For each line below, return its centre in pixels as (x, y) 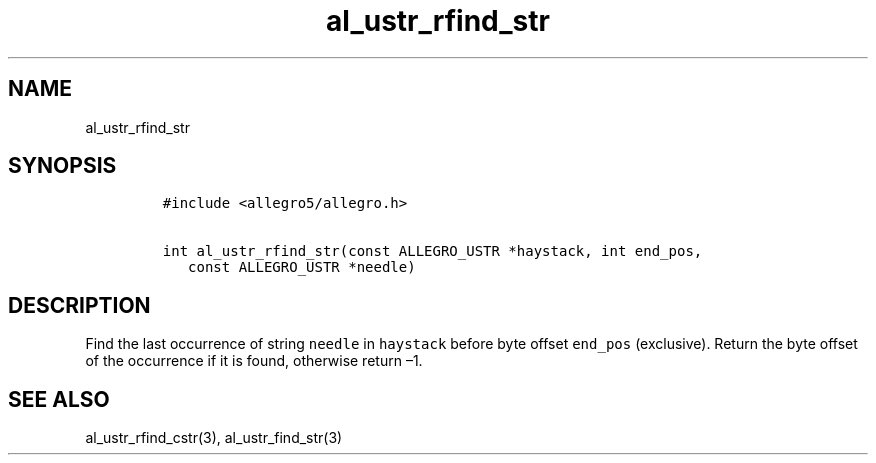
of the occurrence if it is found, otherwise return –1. (254, 361)
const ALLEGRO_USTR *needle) (302, 267)
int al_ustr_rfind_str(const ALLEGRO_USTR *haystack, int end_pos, (432, 251)
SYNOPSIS (62, 166)
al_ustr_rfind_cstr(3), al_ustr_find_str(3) (214, 438)
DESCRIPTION (79, 305)
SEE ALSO (59, 399)
